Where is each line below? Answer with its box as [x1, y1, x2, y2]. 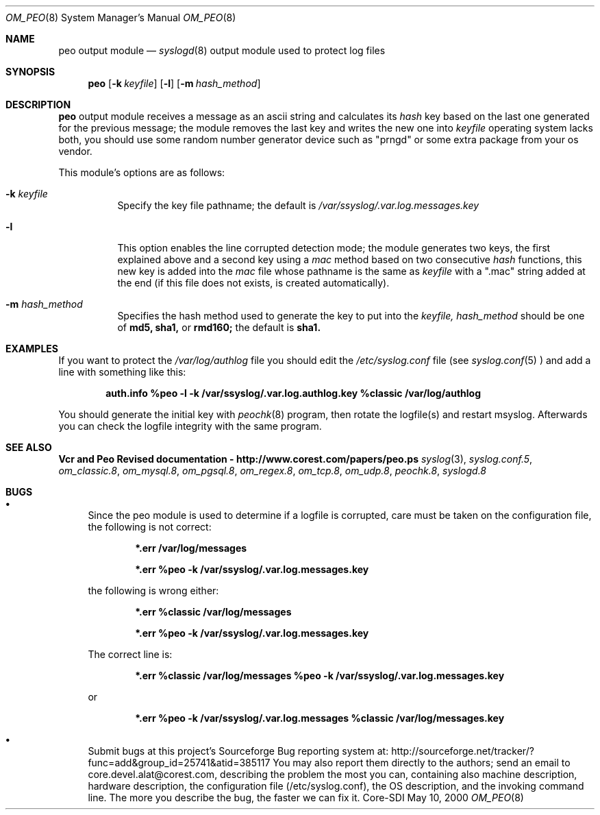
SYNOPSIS [5, 66, 55, 77]
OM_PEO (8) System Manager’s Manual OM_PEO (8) [5, 12, 236, 23]
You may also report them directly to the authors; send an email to [273, 757, 571, 768]
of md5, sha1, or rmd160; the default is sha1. [117, 321, 321, 333]
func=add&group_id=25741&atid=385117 [88, 757, 271, 768]
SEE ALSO [5, 441, 52, 453]
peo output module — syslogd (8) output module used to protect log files [58, 45, 386, 56]
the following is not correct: [88, 521, 212, 533]
